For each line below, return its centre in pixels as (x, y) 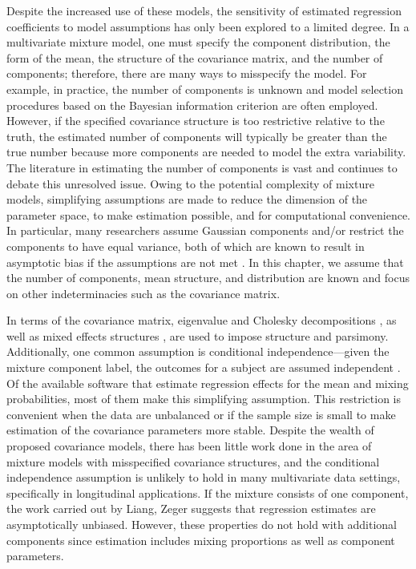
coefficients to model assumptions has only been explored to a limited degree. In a (208, 26)
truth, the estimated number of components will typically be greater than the (197, 136)
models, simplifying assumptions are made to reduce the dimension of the (187, 199)
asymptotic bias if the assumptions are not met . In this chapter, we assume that (205, 262)
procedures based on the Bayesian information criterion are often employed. (192, 105)
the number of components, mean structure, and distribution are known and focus (208, 278)
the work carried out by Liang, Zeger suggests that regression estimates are (191, 508)
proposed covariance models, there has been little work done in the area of (189, 446)
